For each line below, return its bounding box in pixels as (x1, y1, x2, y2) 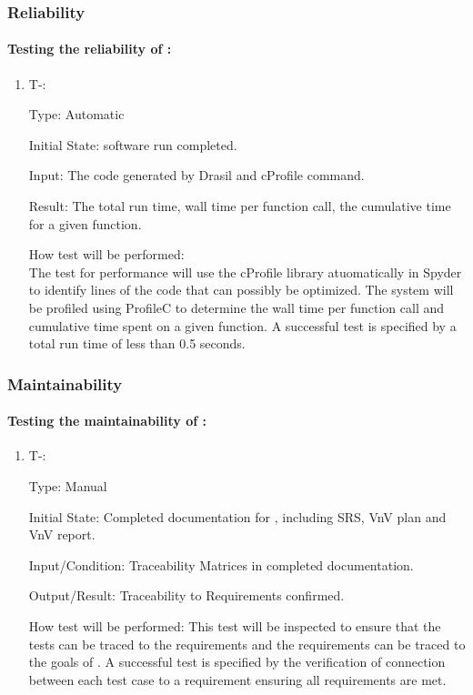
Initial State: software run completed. (28, 135, 237, 154)
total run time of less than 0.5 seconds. (28, 334, 246, 353)
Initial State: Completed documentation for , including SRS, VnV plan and (28, 507, 447, 526)
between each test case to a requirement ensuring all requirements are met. (28, 670, 447, 689)
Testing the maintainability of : (7, 411, 206, 430)
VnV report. (28, 525, 96, 544)
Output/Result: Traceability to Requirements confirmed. (28, 586, 345, 605)
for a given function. (28, 214, 142, 233)
